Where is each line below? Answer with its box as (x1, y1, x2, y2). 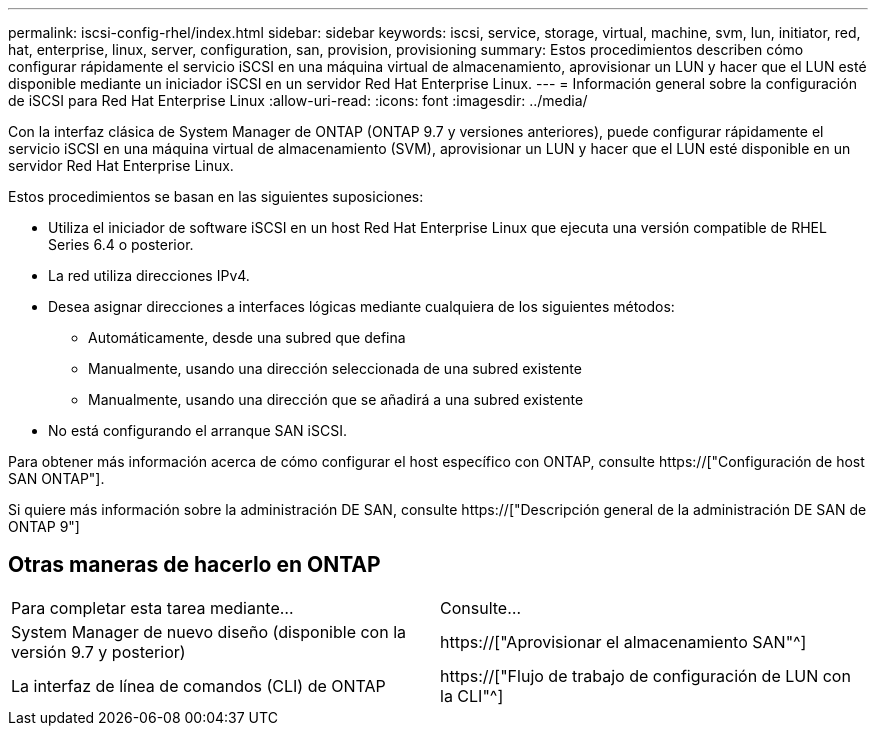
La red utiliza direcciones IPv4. (48, 267, 250, 284)
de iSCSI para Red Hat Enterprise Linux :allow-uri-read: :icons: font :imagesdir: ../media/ (8, 92, 588, 109)
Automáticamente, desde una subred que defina (88, 329, 406, 346)
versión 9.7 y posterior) (11, 641, 186, 662)
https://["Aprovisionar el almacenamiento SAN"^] (440, 631, 807, 652)
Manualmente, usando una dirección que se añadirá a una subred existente (88, 391, 584, 408)
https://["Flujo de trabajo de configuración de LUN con (440, 665, 851, 686)
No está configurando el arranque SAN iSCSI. (48, 422, 347, 439)
